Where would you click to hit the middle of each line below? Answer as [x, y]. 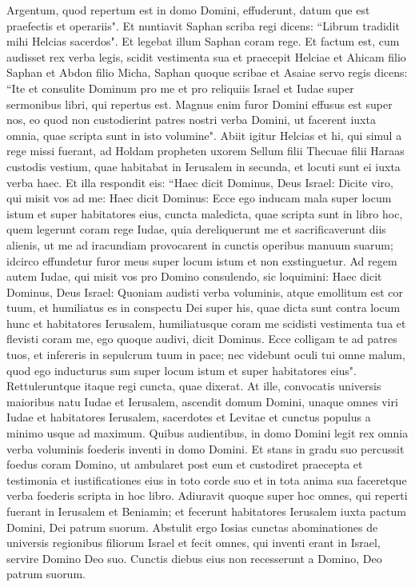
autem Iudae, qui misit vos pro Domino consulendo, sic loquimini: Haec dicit [194, 276]
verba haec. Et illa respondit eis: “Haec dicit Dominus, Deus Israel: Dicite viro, [200, 182]
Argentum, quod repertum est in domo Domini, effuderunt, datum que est [188, 10]
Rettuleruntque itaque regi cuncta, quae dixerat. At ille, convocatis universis [194, 386]
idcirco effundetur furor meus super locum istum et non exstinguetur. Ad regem [202, 260]
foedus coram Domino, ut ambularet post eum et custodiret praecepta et [185, 464]
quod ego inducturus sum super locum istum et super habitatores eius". [182, 370]
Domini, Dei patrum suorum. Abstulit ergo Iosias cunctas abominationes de [192, 527]
